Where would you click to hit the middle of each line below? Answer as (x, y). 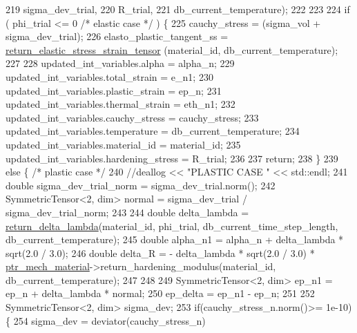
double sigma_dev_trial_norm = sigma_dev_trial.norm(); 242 (141, 185)
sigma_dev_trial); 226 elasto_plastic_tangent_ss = (117, 36)
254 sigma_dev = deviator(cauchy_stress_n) (109, 320)
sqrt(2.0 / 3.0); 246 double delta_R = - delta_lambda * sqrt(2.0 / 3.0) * (160, 253)
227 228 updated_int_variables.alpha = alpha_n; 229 (120, 63)
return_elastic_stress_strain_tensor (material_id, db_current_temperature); (172, 49)
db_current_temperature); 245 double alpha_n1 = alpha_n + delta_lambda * (175, 239)
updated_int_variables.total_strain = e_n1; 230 (109, 76)
